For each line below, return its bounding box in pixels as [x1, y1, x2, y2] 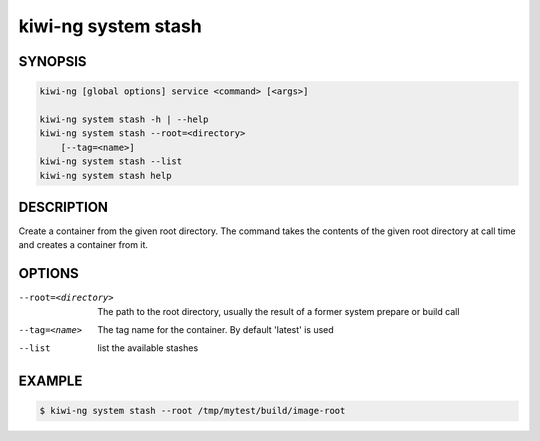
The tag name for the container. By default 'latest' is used [97, 324, 334, 336]
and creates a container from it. [18, 239, 149, 251]
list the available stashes [97, 342, 199, 354]
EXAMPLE [18, 373, 83, 390]
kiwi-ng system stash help [39, 170, 172, 181]
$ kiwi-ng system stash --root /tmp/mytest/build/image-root [39, 405, 346, 417]
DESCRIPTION [18, 198, 109, 215]
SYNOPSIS [18, 53, 87, 70]
